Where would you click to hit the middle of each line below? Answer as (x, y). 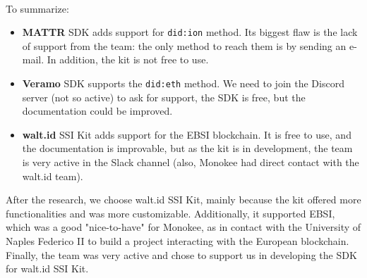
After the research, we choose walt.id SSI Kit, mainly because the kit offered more (183, 200)
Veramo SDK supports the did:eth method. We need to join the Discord (183, 83)
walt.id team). (53, 176)
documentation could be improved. (97, 111)
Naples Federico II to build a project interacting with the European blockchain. (178, 241)
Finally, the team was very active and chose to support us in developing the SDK (181, 254)
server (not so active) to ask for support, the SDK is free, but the (164, 97)
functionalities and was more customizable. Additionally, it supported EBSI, (170, 213)
